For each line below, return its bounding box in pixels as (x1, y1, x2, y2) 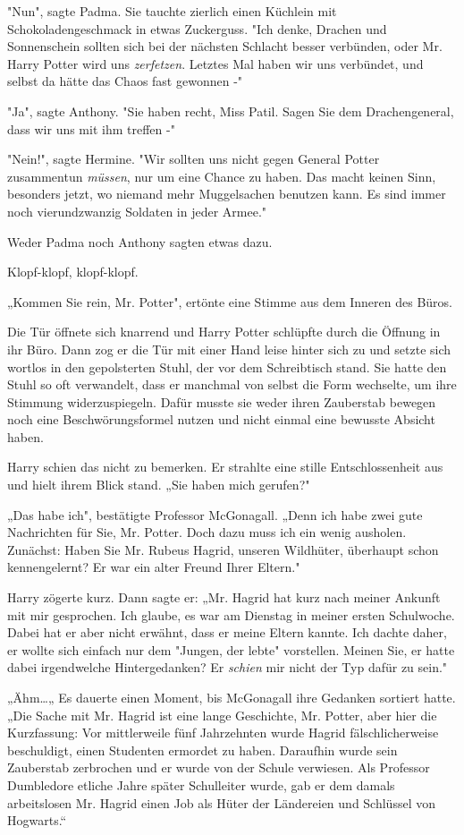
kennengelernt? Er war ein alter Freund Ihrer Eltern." (7, 558, 300, 576)
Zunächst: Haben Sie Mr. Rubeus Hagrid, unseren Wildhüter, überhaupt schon (7, 540, 439, 558)
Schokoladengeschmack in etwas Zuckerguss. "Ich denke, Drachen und (7, 19, 387, 38)
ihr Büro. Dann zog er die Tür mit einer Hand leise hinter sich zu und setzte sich (7, 339, 451, 358)
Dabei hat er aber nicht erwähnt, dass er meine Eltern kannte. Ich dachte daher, (7, 623, 447, 642)
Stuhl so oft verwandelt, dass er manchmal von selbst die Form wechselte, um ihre (7, 375, 457, 394)
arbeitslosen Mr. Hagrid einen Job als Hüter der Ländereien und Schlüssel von (7, 793, 435, 812)
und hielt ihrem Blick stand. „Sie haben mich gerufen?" (7, 475, 310, 494)
